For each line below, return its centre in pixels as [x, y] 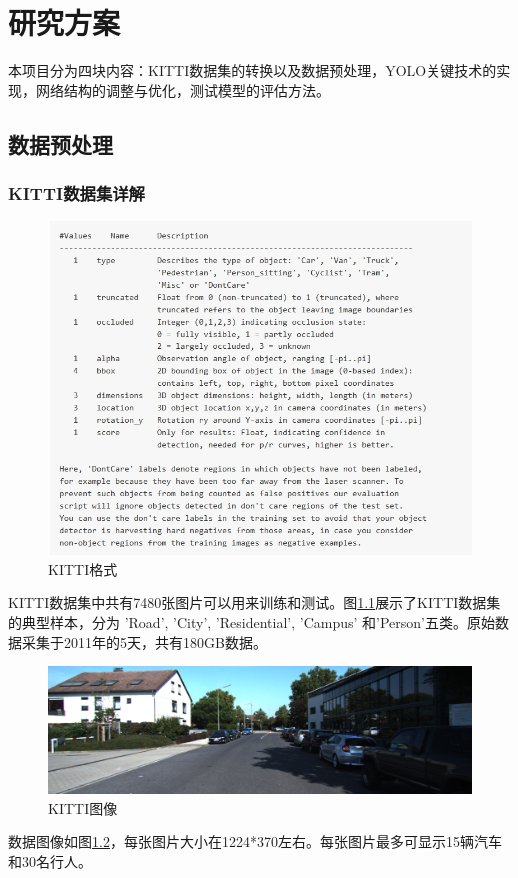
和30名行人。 [50, 860]
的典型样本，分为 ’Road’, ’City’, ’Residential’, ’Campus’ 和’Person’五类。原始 [251, 621]
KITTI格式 [83, 568]
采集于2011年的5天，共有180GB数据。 [144, 641]
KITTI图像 [83, 807]
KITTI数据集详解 [76, 193]
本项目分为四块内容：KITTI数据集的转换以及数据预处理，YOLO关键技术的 [252, 70]
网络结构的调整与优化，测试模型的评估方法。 [182, 89]
